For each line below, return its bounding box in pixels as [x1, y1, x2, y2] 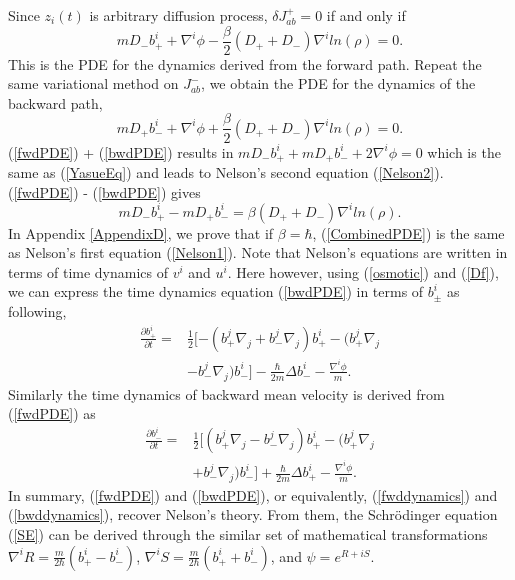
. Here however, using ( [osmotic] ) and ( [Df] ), [227, 261, 499, 282]
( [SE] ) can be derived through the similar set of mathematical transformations [8, 524, 488, 545]
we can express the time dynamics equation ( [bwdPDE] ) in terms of [8, 281, 424, 302]
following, [8, 301, 67, 322]
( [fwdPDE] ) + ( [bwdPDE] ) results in [8, 141, 234, 162]
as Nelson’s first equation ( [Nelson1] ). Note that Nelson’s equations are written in [8, 242, 508, 263]
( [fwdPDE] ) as [8, 403, 96, 424]
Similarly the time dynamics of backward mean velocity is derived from [8, 383, 445, 404]
